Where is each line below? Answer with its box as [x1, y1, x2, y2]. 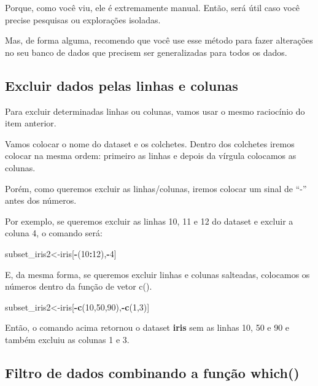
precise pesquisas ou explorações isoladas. [5, 13, 161, 26]
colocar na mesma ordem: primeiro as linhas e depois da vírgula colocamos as [5, 149, 297, 162]
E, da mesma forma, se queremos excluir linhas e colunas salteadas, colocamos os [5, 268, 310, 280]
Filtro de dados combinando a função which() [5, 363, 300, 382]
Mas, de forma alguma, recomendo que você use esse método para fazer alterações [5, 34, 313, 47]
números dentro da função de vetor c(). [5, 280, 152, 293]
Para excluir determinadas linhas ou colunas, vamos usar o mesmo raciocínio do [5, 104, 305, 117]
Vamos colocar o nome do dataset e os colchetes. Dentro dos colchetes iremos [5, 137, 295, 150]
